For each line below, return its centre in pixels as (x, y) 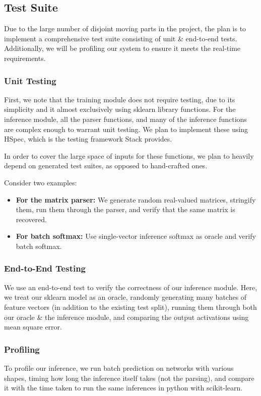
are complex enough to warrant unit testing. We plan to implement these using (126, 129)
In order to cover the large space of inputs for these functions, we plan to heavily (129, 155)
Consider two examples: (41, 182)
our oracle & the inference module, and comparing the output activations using (126, 317)
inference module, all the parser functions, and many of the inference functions (125, 119)
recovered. (31, 219)
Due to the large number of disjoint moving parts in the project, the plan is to (125, 28)
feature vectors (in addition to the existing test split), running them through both (130, 307)
